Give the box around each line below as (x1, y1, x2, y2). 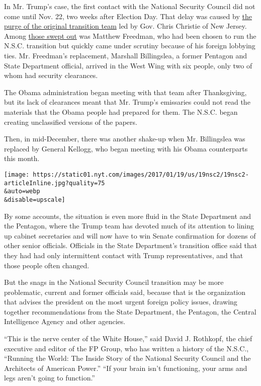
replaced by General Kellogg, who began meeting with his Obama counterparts (4, 143, 248, 153)
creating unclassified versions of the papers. (4, 116, 137, 127)
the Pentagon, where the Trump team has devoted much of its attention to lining (4, 220, 254, 231)
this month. (4, 153, 40, 164)
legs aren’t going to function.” (4, 372, 95, 383)
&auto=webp (4, 188, 40, 195)
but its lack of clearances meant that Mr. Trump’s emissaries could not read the (4, 97, 250, 107)
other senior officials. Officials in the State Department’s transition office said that (4, 240, 257, 251)
